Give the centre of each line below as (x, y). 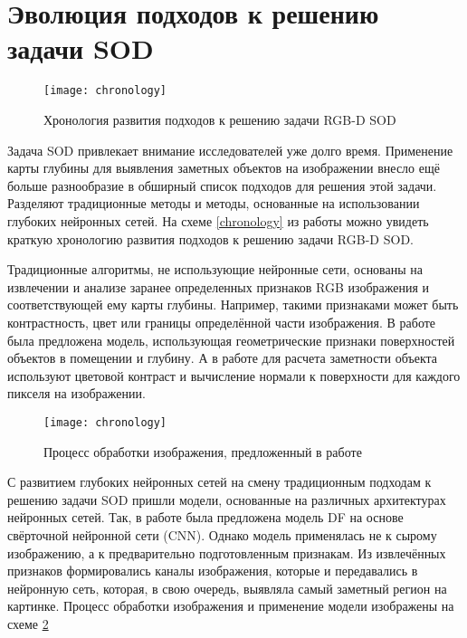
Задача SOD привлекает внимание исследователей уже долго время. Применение (230, 150)
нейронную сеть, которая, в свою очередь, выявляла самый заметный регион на (227, 588)
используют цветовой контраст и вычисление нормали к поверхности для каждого (234, 375)
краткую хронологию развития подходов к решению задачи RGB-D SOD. (210, 238)
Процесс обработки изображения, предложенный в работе (203, 451)
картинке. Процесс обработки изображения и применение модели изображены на (231, 606)
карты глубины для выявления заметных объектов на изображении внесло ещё (224, 168)
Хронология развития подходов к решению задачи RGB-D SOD (220, 119)
